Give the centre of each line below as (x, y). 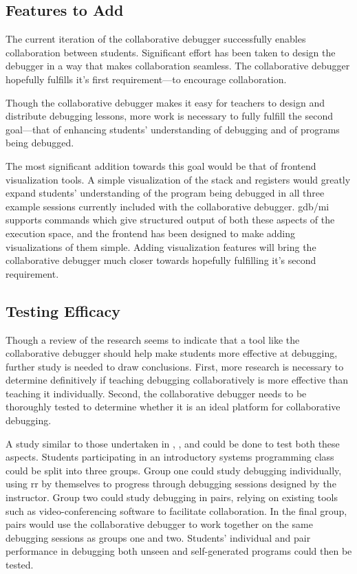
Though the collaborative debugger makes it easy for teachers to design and (165, 102)
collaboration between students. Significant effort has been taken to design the (171, 52)
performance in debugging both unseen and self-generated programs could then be (179, 551)
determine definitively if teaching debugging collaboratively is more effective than (177, 380)
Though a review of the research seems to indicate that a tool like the (153, 339)
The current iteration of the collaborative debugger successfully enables (156, 39)
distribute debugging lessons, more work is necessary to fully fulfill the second (169, 116)
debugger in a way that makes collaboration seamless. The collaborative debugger (178, 66)
